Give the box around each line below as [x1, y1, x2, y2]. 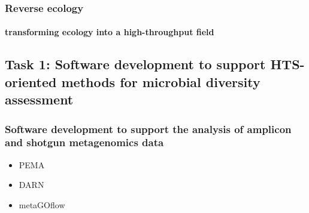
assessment [5, 90, 74, 109]
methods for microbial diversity [61, 72, 260, 91]
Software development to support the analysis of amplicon [5, 121, 292, 136]
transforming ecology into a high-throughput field [5, 26, 214, 38]
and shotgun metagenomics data [5, 135, 164, 150]
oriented [5, 72, 57, 91]
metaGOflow [19, 198, 65, 211]
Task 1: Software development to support [5, 55, 266, 73]
